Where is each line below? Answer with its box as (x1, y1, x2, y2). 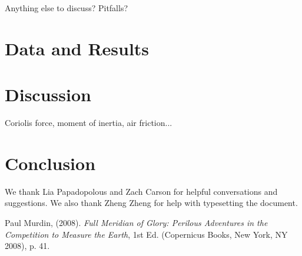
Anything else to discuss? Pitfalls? (5, 2, 128, 14)
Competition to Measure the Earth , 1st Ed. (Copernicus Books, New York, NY (5, 228, 288, 240)
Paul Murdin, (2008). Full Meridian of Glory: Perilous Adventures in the (5, 217, 268, 228)
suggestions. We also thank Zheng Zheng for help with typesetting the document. (5, 197, 298, 209)
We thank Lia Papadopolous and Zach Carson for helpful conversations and (5, 185, 278, 197)
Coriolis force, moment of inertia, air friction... (5, 117, 172, 129)
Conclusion (5, 151, 96, 175)
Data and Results (5, 36, 150, 60)
